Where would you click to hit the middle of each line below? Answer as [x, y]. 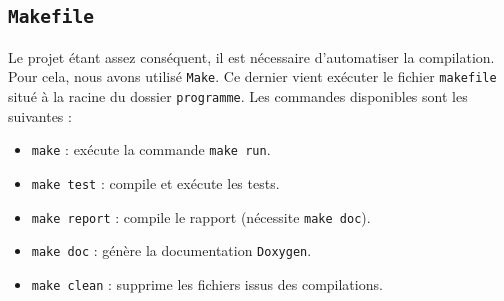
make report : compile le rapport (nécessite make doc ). [201, 216]
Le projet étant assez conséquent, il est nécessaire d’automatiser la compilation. [251, 56]
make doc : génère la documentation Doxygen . [171, 250]
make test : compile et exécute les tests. [155, 182]
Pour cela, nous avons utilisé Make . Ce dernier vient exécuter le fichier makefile [252, 76]
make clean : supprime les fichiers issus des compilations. [207, 283]
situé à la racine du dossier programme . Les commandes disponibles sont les [238, 96]
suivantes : [40, 115]
